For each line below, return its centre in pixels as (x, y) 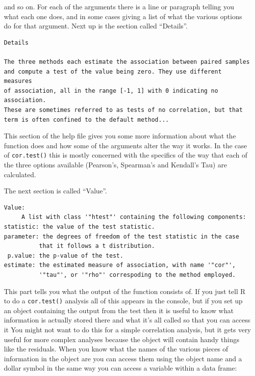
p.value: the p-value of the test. (65, 255)
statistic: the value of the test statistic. (79, 227)
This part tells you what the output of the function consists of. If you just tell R (125, 291)
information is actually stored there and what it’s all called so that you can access (127, 320)
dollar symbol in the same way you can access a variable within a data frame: (120, 368)
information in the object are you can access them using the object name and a (123, 358)
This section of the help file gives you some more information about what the (120, 136)
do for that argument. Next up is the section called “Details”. (96, 26)
